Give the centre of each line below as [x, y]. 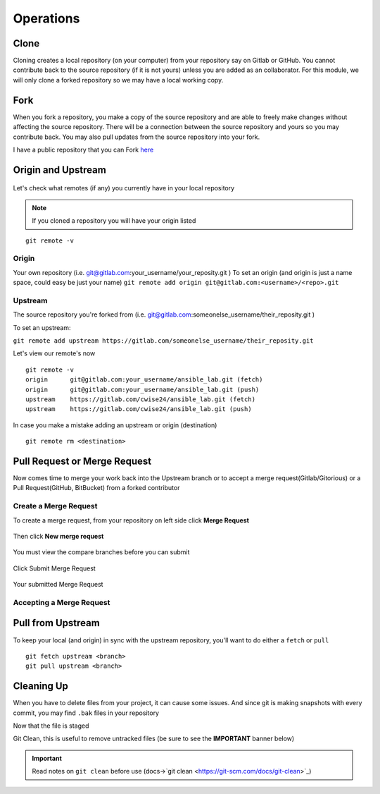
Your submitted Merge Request [58, 585]
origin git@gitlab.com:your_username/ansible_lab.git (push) [142, 389]
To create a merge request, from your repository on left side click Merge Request [131, 520]
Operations [46, 18]
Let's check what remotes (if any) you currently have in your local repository [124, 188]
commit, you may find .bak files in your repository [86, 713]
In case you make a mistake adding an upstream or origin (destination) [115, 425]
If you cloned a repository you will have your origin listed [114, 221]
